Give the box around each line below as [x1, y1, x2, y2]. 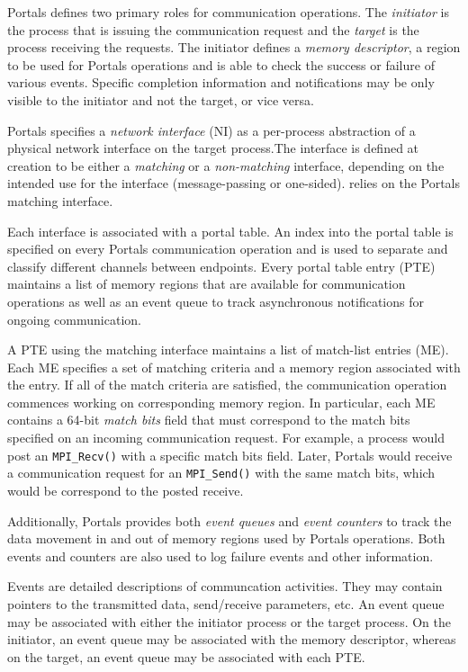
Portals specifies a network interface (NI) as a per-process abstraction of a [7, 121, 416, 139]
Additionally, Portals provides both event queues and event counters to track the [7, 511, 452, 530]
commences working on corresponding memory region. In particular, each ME [7, 392, 436, 411]
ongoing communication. [7, 309, 141, 328]
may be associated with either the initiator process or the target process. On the [7, 612, 451, 631]
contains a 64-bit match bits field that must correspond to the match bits [7, 410, 410, 429]
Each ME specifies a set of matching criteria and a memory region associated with [7, 357, 461, 376]
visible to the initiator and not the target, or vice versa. [7, 90, 314, 109]
